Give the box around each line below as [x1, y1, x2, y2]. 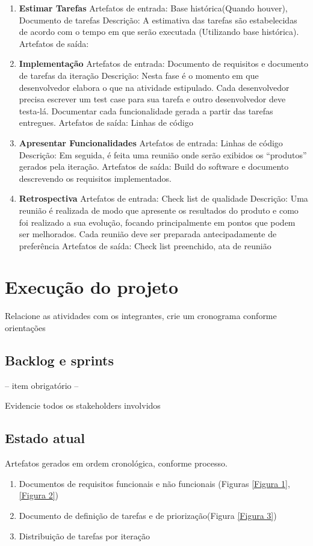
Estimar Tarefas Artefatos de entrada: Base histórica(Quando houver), [19, 2, 288, 14]
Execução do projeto [5, 275, 178, 299]
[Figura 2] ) [19, 489, 59, 501]
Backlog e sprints [5, 350, 114, 369]
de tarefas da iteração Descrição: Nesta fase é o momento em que [19, 69, 259, 81]
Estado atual [5, 429, 85, 447]
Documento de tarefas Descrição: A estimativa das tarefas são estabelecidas [19, 13, 297, 26]
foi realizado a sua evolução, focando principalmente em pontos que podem [19, 216, 296, 228]
